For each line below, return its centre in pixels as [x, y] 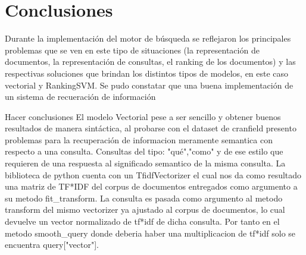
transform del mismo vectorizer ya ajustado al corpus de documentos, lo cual [145, 210]
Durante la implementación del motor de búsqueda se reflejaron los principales [148, 38]
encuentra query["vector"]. [52, 245]
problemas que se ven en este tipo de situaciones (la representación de [132, 50]
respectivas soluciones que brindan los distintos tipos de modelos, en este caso [147, 73]
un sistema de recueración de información [80, 97]
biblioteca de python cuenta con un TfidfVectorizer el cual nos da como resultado [153, 174]
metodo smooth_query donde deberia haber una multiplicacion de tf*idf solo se [150, 233]
